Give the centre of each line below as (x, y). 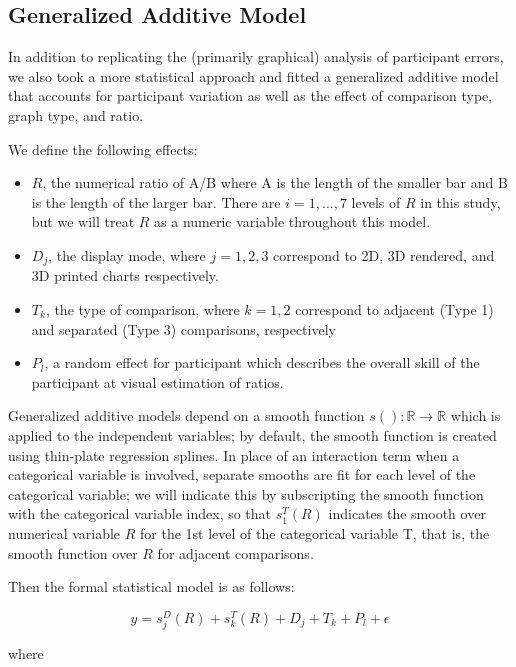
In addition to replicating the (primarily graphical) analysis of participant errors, (256, 56)
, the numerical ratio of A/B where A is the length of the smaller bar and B (275, 182)
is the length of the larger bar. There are (156, 201)
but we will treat (83, 221)
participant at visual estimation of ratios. (157, 381)
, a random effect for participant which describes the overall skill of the (262, 362)
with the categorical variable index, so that (140, 513)
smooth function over (73, 552)
